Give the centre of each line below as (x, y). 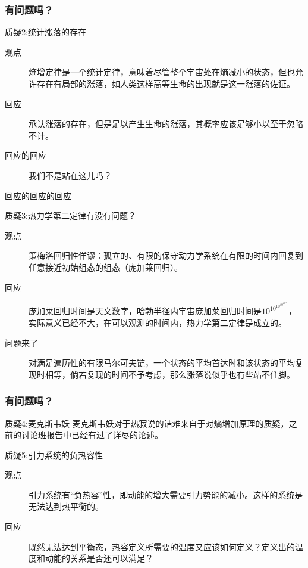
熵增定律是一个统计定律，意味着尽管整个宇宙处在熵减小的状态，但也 (162, 72)
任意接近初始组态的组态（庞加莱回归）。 (106, 267)
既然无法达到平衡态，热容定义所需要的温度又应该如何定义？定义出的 (162, 546)
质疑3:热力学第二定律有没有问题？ (70, 215)
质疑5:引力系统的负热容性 (54, 454)
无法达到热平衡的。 (66, 506)
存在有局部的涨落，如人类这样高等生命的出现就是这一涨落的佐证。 (166, 83)
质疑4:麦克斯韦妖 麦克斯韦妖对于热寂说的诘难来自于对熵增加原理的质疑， (147, 423)
